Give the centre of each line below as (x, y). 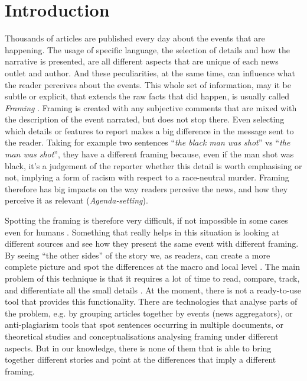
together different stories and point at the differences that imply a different (141, 359)
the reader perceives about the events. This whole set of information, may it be (148, 84)
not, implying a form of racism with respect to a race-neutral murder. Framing (147, 177)
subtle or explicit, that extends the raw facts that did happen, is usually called (147, 96)
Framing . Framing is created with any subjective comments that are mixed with (151, 107)
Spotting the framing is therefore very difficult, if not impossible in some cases (146, 220)
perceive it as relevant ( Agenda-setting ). (76, 200)
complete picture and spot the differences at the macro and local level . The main (152, 267)
